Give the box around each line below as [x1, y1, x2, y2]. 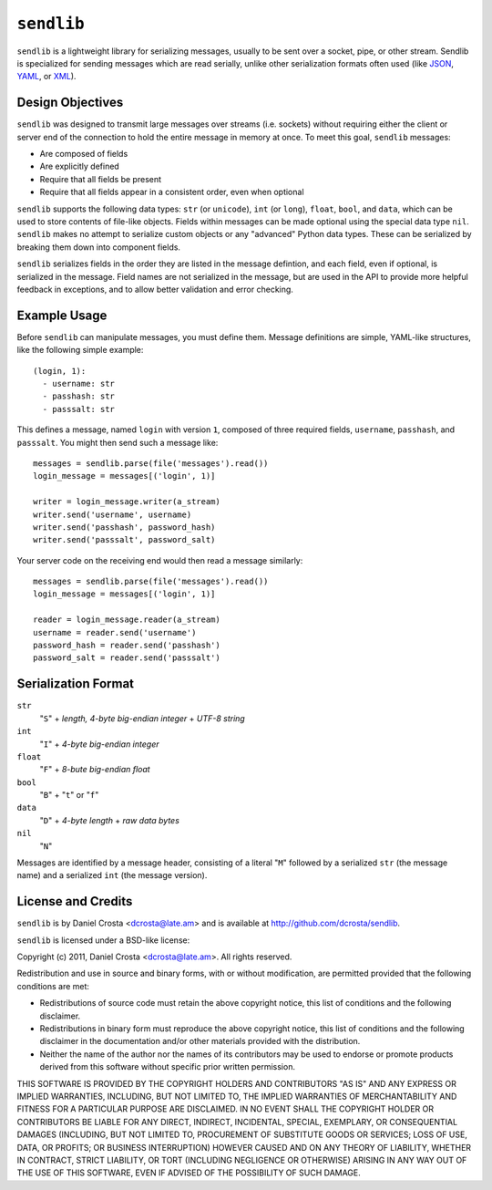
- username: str [42, 378, 116, 388]
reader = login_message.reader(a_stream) [33, 615, 220, 625]
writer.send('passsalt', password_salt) [33, 534, 216, 545]
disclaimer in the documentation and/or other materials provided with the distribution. [39, 1036, 361, 1047]
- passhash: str [42, 391, 116, 401]
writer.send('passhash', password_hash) [33, 522, 216, 533]
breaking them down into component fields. [16, 242, 181, 253]
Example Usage [16, 307, 108, 323]
